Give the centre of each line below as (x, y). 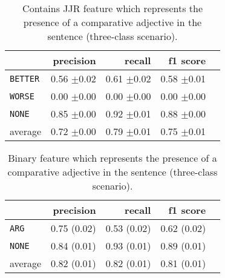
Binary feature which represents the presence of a (112, 158)
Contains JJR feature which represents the (113, 8)
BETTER (25, 78)
